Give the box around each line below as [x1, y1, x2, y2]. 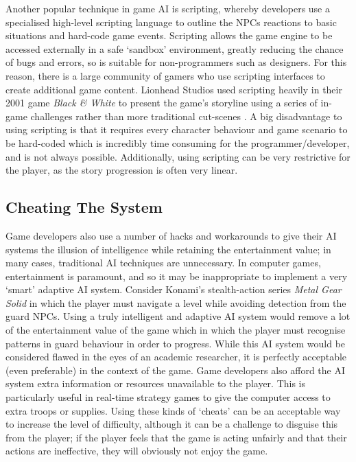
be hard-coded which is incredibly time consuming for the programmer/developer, [5, 135, 350, 150]
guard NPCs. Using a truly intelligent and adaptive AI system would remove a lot [5, 309, 351, 323]
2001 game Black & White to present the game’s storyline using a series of [5, 95, 318, 110]
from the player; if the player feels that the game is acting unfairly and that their [5, 430, 347, 444]
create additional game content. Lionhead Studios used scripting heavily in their [5, 82, 342, 96]
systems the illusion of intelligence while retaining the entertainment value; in [5, 242, 331, 256]
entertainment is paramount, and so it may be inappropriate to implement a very [5, 268, 348, 283]
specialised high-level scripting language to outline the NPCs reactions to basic [5, 14, 337, 29]
